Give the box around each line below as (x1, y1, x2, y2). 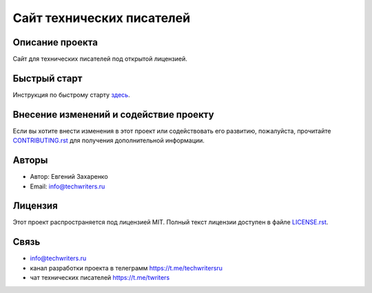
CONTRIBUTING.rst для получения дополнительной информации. (12, 136, 205, 144)
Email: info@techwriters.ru (30, 182, 105, 191)
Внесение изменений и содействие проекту (12, 109, 214, 120)
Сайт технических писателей (12, 10, 191, 25)
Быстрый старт (12, 72, 83, 84)
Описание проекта (12, 36, 98, 48)
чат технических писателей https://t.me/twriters (30, 274, 170, 282)
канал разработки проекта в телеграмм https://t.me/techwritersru (30, 263, 223, 272)
